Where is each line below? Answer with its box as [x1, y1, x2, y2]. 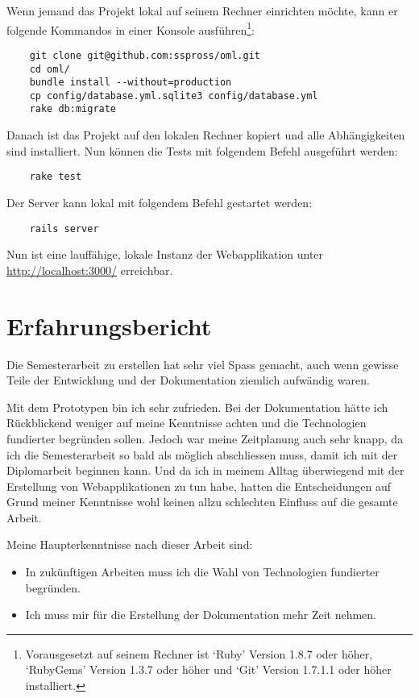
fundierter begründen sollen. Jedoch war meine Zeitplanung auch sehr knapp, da [6, 430, 404, 447]
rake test [29, 171, 82, 183]
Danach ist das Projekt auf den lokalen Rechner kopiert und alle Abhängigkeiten [6, 127, 405, 143]
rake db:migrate [29, 103, 117, 115]
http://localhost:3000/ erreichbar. [6, 261, 173, 278]
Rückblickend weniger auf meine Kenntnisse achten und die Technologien [6, 414, 367, 431]
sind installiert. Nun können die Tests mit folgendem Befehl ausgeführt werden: [6, 142, 398, 159]
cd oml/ [29, 63, 70, 75]
